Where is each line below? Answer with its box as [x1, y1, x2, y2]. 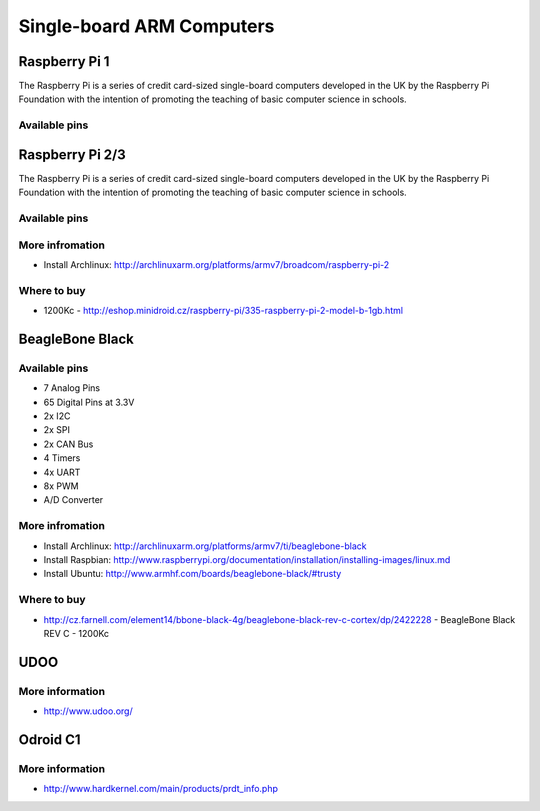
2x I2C [43, 410, 71, 422]
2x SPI [43, 424, 70, 436]
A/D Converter [43, 494, 104, 506]
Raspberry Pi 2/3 [18, 146, 127, 163]
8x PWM [43, 480, 79, 492]
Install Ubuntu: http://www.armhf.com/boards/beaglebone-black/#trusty [43, 568, 342, 580]
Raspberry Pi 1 [18, 53, 110, 70]
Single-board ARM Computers [18, 15, 275, 37]
